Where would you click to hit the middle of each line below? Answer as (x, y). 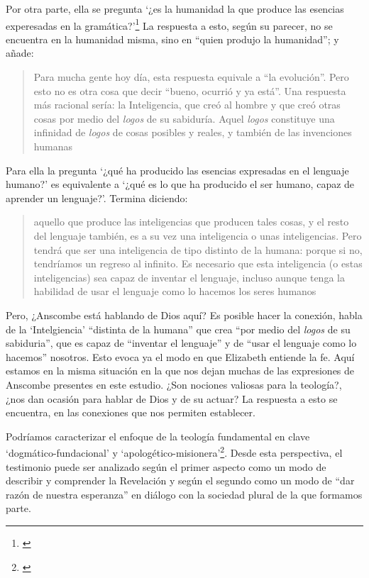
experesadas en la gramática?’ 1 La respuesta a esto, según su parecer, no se (169, 24)
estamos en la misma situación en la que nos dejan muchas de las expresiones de (180, 371)
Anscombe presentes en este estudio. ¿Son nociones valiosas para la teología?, (174, 384)
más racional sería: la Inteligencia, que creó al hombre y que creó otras (187, 105)
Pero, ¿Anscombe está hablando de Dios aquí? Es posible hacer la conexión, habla (184, 315)
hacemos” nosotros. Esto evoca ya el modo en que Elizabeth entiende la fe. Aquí (180, 356)
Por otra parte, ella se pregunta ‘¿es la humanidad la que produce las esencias (175, 9)
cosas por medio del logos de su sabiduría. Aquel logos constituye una (184, 118)
